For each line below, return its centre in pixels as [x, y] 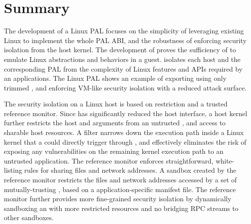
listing [13, 170]
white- [225, 160]
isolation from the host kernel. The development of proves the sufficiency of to [120, 50]
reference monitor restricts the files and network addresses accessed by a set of [120, 180]
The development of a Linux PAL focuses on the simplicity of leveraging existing [124, 31]
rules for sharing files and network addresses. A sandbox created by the [130, 170]
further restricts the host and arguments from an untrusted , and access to [115, 123]
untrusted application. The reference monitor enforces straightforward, [109, 160]
